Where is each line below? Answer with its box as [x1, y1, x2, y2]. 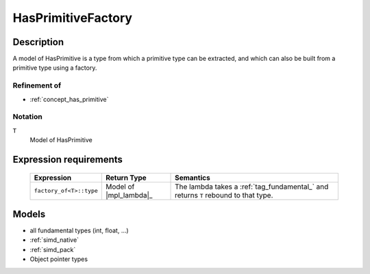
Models [12, 208, 46, 220]
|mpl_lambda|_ [105, 190, 153, 200]
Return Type [105, 173, 147, 182]
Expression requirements [12, 154, 123, 165]
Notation [12, 112, 42, 122]
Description [12, 36, 64, 48]
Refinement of [12, 81, 62, 90]
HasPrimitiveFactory [12, 10, 133, 25]
